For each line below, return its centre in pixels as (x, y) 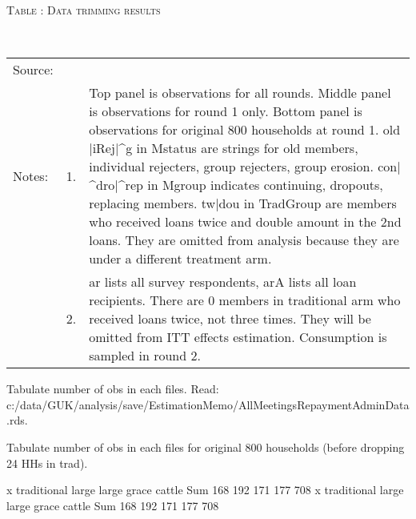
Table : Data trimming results (84, 10)
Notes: (31, 175)
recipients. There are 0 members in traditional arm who (245, 300)
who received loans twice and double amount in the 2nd (245, 222)
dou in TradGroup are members (308, 203)
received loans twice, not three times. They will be (230, 319)
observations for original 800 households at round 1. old (245, 130)
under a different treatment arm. (180, 259)
